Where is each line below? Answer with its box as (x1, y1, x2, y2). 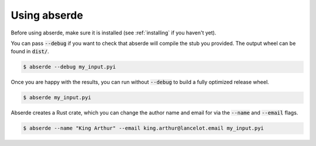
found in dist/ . (11, 48, 50, 55)
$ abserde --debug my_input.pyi (23, 64, 116, 70)
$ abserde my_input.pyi (23, 94, 92, 101)
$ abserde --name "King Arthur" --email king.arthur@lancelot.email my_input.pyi (23, 125, 265, 131)
